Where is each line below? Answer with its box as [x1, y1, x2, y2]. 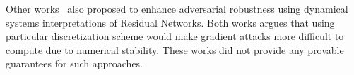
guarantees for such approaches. [6, 56, 143, 71]
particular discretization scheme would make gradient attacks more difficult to [6, 29, 344, 43]
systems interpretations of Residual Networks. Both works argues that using [6, 15, 335, 29]
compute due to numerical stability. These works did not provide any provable [6, 42, 344, 57]
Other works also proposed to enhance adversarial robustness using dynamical [6, 1, 348, 15]
